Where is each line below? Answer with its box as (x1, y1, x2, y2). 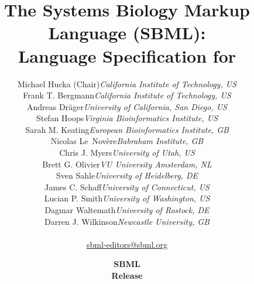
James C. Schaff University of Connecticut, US (44, 180, 210, 193)
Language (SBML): (48, 20, 206, 45)
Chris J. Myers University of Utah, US (59, 146, 195, 159)
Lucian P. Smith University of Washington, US (44, 192, 210, 204)
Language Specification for (18, 43, 236, 67)
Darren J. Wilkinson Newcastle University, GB (44, 215, 210, 227)
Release (111, 269, 143, 281)
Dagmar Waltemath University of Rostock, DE (44, 204, 210, 216)
